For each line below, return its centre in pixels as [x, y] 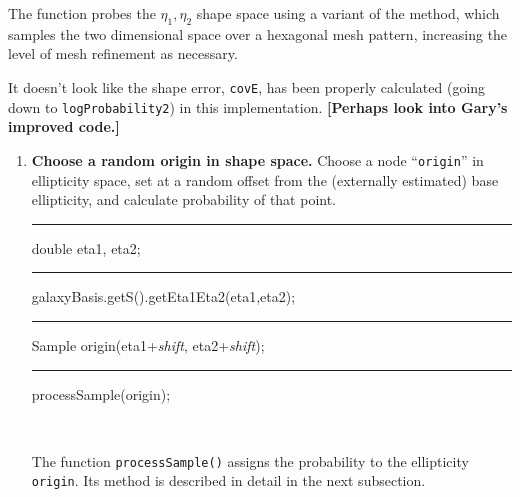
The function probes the [82, 13]
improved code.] [64, 126]
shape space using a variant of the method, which [348, 13]
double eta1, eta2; [86, 247]
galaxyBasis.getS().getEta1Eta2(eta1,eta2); [163, 296]
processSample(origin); [101, 393]
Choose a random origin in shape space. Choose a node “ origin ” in [257, 159]
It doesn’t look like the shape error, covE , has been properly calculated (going [247, 86]
